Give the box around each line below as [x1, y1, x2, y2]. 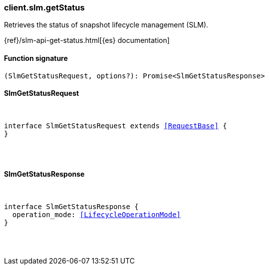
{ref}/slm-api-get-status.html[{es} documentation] [4, 36, 170, 45]
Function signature [4, 53, 68, 62]
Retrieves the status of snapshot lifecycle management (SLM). [4, 20, 209, 29]
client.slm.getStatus [4, 2, 85, 12]
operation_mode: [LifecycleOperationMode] [12, 211, 181, 219]
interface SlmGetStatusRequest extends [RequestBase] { [4, 121, 227, 130]
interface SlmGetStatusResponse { [4, 203, 139, 211]
